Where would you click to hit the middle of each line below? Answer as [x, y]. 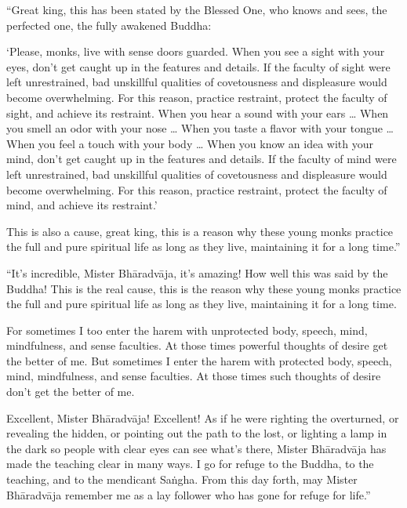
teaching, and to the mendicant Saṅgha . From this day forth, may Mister [182, 479]
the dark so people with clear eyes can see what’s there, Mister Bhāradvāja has [196, 448]
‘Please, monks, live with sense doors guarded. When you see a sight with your [196, 51]
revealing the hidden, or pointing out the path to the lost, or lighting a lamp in [197, 433]
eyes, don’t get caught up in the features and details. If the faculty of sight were [198, 66]
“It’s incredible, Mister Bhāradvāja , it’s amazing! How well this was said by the [197, 272]
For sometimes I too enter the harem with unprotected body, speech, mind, [187, 330]
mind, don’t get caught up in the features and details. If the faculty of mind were [202, 159]
